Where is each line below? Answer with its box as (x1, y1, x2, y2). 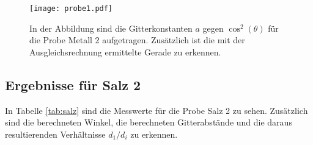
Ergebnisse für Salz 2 (5, 75, 141, 94)
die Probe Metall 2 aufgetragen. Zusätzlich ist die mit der (29, 34, 245, 46)
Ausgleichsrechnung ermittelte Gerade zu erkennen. (29, 45, 221, 58)
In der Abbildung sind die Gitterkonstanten (29, 21, 193, 34)
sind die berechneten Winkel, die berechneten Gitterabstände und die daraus (5, 116, 292, 129)
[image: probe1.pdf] (29, 4, 113, 13)
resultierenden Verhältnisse (5, 127, 106, 140)
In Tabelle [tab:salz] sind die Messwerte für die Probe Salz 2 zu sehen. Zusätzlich (5, 104, 308, 116)
